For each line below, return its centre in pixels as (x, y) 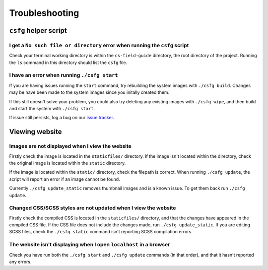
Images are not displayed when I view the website (70, 146)
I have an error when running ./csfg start (64, 75)
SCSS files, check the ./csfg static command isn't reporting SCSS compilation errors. (101, 232)
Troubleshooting (44, 13)
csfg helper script (38, 31)
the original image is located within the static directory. (67, 163)
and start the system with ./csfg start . (52, 109)
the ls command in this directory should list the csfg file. (68, 63)
